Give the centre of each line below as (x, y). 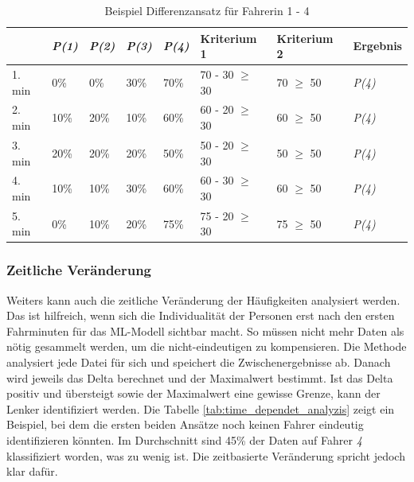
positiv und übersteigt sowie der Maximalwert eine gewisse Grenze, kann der (193, 393)
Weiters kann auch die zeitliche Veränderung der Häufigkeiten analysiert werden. (203, 299)
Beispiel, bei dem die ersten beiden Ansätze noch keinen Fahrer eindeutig (185, 424)
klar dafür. (32, 471)
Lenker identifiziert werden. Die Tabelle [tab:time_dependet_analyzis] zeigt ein (201, 408)
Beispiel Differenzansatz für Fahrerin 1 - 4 (207, 10)
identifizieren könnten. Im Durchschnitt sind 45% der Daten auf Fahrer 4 (184, 440)
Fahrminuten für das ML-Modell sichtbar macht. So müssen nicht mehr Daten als (205, 330)
